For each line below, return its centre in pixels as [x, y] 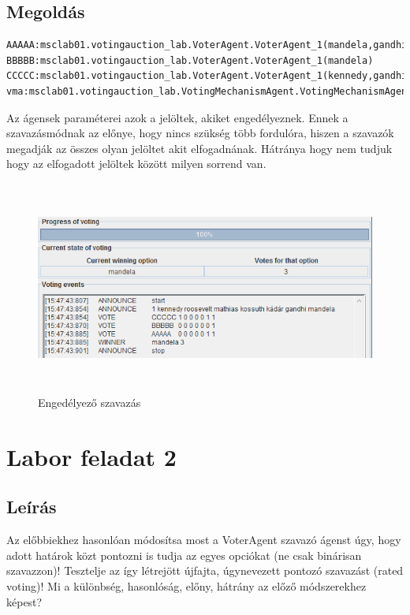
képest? [24, 601]
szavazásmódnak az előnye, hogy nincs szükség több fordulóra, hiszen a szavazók [200, 133]
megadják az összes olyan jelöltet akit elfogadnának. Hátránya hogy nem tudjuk [199, 148]
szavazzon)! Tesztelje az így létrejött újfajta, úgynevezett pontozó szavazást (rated [205, 570]
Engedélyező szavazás [89, 403]
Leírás [32, 507]
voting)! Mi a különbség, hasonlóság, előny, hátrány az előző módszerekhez [186, 586]
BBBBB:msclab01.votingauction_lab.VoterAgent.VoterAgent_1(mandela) [190, 60]
